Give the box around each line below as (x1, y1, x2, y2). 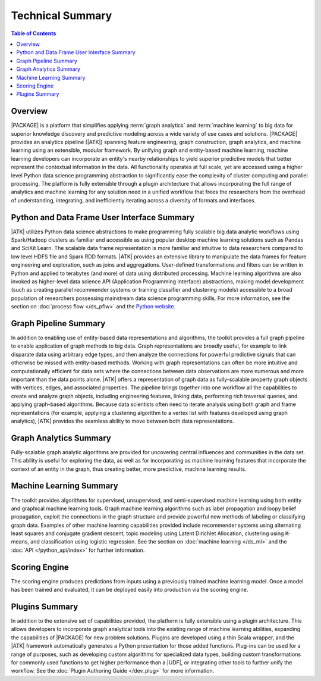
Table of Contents (11, 30, 56, 37)
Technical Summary (11, 9, 112, 22)
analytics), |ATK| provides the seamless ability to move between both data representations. (11, 417, 234, 424)
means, (11, 538, 30, 545)
